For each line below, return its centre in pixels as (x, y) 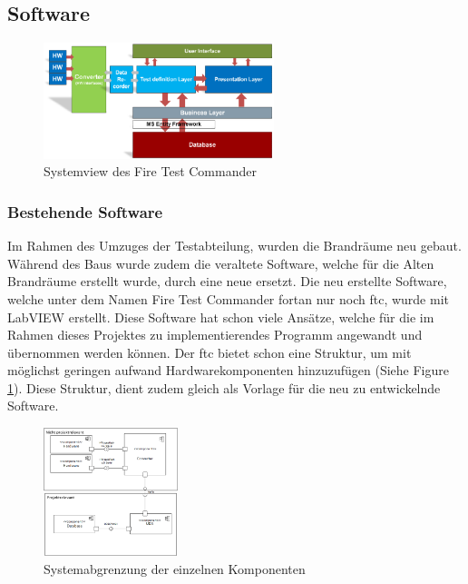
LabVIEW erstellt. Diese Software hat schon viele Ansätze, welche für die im (221, 317)
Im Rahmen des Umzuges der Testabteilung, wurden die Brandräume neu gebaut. (234, 246)
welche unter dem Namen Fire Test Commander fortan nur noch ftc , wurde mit (228, 298)
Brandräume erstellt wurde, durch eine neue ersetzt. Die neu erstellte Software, (227, 281)
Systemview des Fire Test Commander (150, 171)
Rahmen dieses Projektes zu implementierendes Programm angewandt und (215, 335)
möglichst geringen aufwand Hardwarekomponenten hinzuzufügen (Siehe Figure (228, 370)
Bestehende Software (85, 211)
